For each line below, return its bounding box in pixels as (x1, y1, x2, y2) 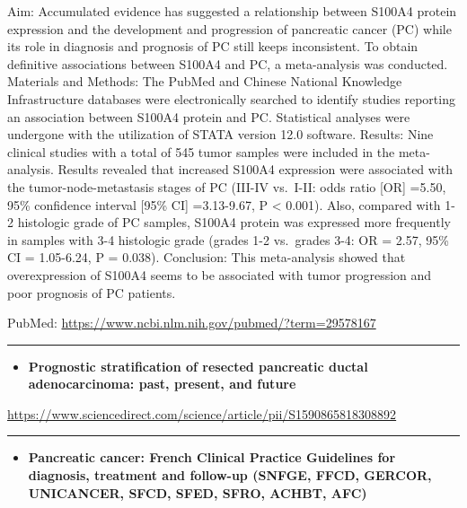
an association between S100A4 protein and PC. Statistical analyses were (7, 107, 410, 126)
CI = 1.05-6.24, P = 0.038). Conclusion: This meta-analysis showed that (7, 248, 406, 267)
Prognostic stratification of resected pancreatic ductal (28, 356, 368, 375)
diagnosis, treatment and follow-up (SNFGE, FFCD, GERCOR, (28, 466, 432, 485)
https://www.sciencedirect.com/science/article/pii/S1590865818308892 (7, 404, 397, 423)
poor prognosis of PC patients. (7, 283, 176, 302)
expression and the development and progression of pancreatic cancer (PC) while (7, 19, 452, 38)
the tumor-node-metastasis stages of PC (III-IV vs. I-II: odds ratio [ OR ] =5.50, (7, 177, 446, 196)
